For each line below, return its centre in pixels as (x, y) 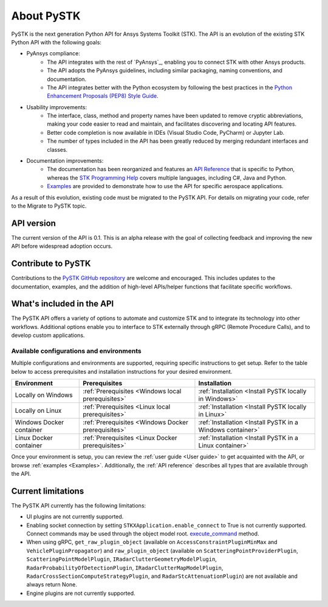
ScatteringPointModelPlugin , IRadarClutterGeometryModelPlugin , (121, 559)
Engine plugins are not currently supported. (81, 593)
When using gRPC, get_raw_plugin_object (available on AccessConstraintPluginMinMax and (152, 542)
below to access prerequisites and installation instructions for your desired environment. (122, 371)
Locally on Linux (38, 411)
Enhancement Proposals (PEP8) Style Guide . (103, 96)
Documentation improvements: (65, 161)
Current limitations (48, 491)
